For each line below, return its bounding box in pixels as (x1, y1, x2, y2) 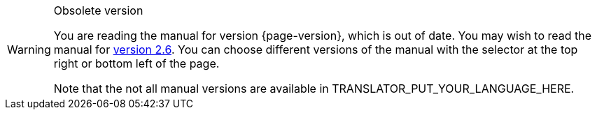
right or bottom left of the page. (53, 56, 220, 70)
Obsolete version (53, 3, 143, 17)
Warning (7, 43, 51, 56)
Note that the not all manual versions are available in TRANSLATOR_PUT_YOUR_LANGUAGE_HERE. (53, 82, 575, 95)
